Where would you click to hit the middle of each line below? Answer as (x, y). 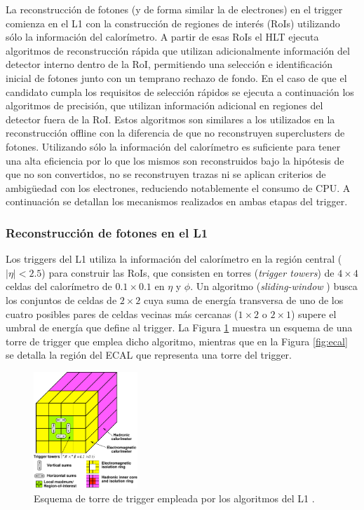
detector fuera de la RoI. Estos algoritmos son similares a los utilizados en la (170, 119)
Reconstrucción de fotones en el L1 (107, 232)
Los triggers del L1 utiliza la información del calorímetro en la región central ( (174, 259)
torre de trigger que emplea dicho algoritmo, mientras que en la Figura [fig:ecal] (177, 341)
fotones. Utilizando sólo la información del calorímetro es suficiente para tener (173, 146)
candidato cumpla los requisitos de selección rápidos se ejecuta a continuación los (180, 91)
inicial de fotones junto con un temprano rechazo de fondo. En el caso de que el (176, 77)
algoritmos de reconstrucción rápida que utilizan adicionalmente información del (178, 50)
